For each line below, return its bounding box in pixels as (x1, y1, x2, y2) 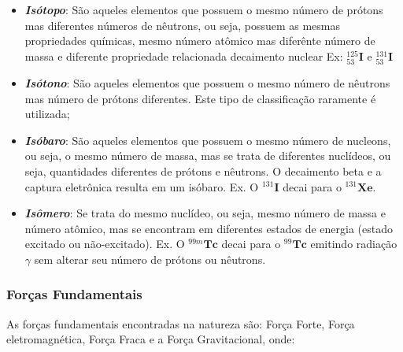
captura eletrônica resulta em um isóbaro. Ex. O (24, 178, 259, 195)
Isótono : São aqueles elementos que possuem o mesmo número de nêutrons (24, 74, 390, 91)
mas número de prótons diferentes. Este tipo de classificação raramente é (24, 90, 376, 106)
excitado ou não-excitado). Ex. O (24, 235, 185, 252)
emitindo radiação (310, 235, 397, 252)
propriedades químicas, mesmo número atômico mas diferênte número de (24, 32, 375, 49)
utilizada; (24, 106, 70, 122)
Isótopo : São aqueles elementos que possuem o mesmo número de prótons (24, 2, 383, 17)
